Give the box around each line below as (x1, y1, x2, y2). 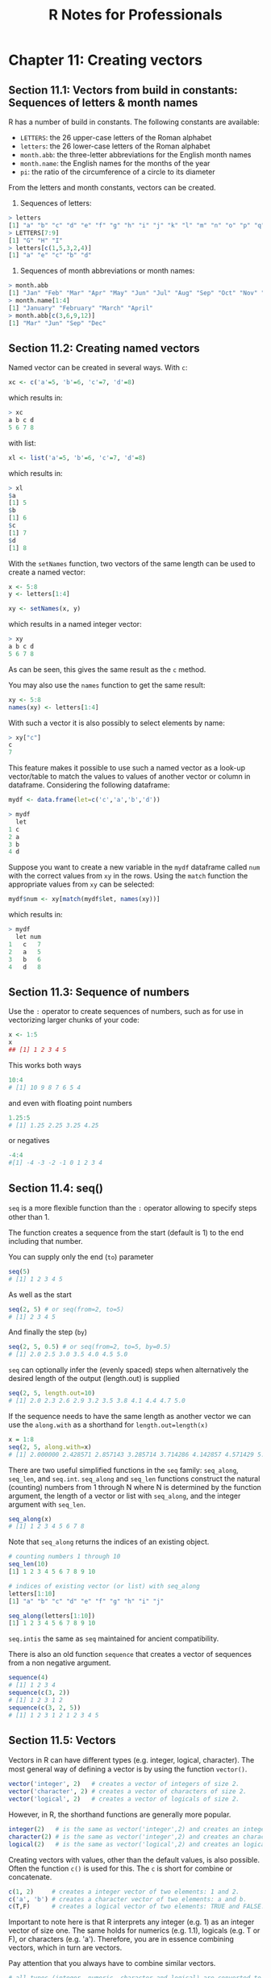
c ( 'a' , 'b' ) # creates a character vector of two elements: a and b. (8, 1895, 248, 1903)
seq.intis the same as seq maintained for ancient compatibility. (8, 1634, 219, 1643)
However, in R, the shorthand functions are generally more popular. (8, 1809, 231, 1819)
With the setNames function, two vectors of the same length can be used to (8, 558, 256, 568)
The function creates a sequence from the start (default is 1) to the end (8, 1228, 244, 1237)
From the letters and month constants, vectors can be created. (8, 183, 216, 192)
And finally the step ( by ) (8, 1327, 87, 1337)
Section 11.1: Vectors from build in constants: (8, 83, 238, 97)
